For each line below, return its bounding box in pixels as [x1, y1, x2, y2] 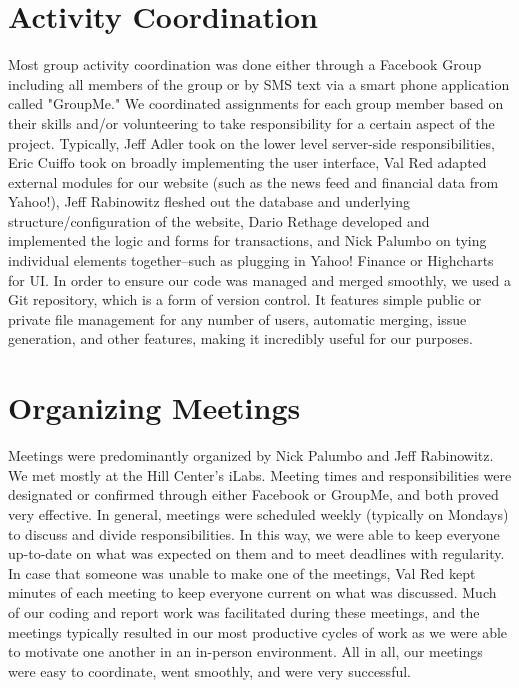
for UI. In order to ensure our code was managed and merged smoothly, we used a [8, 269, 511, 290]
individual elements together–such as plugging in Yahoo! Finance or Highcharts [8, 250, 494, 271]
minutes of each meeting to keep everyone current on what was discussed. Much [8, 582, 497, 603]
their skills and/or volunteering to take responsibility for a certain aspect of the [8, 112, 495, 133]
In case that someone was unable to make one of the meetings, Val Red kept [8, 562, 476, 583]
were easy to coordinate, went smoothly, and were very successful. [8, 660, 411, 681]
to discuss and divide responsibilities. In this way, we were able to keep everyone [8, 523, 500, 544]
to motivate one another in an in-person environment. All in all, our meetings [8, 641, 483, 662]
